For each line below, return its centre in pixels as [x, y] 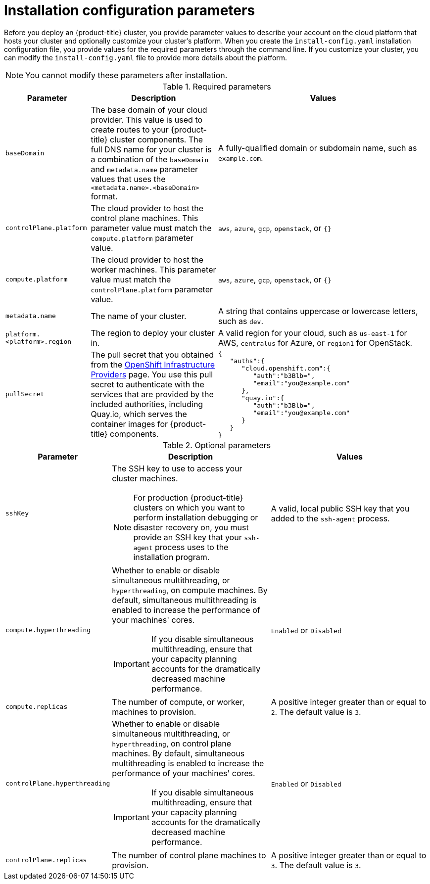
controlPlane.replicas [46, 860]
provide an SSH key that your [188, 537]
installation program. [171, 557]
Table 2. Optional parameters [217, 445]
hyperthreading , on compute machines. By [190, 590]
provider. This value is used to [147, 119]
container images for [129, 424]
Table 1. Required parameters [217, 86]
